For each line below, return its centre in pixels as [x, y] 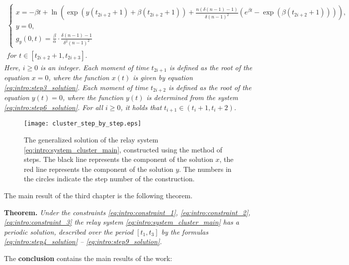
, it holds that [141, 107]
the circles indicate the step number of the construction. [109, 179]
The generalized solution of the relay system [91, 140]
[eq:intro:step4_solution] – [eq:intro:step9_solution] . [83, 241]
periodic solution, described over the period [69, 231]
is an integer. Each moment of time [95, 67]
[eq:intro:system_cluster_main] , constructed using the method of [123, 149]
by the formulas [185, 231]
